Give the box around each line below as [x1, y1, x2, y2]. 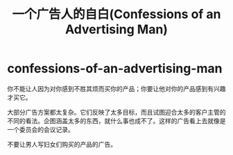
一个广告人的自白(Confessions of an [12, 6, 221, 22]
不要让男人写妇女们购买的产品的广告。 [7, 140, 116, 148]
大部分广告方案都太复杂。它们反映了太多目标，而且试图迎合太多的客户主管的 [7, 108, 226, 116]
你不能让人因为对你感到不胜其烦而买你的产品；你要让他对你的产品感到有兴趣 [7, 84, 226, 92]
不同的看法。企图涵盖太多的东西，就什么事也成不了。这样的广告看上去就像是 [7, 116, 226, 125]
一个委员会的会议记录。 [7, 125, 74, 133]
